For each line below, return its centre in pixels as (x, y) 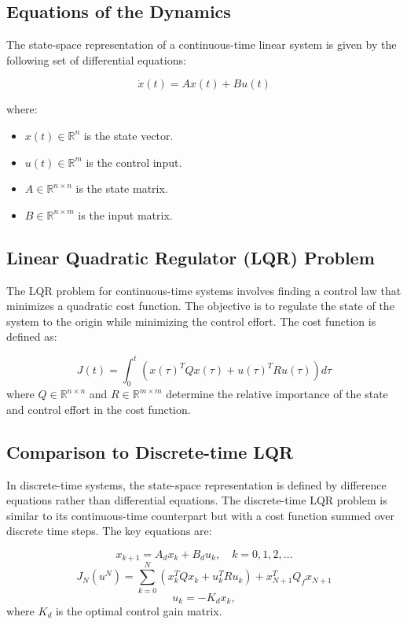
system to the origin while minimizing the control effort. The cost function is (191, 321)
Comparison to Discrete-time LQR (150, 451)
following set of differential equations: (96, 59)
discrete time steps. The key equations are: (109, 531)
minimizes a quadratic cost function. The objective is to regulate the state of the (200, 306)
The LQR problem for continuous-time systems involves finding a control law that (204, 290)
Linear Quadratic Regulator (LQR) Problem (191, 257)
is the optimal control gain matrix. (139, 611)
